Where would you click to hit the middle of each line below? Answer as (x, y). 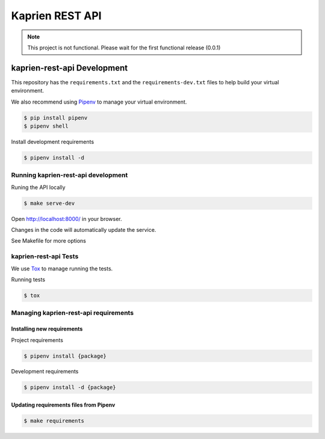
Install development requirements (53, 142)
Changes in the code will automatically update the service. (84, 230)
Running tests (28, 279)
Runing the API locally (38, 187)
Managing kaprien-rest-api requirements (73, 313)
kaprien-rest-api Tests (45, 257)
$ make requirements (54, 421)
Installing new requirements (47, 329)
